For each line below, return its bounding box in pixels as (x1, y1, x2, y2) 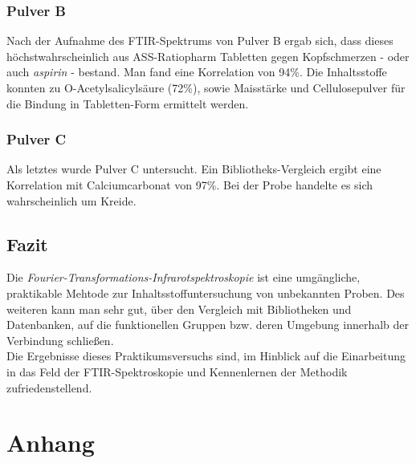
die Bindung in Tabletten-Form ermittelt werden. (6, 95, 249, 112)
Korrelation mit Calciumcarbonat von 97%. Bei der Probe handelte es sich (6, 177, 373, 193)
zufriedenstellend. (6, 379, 92, 396)
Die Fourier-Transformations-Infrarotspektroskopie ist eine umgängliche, (6, 269, 361, 286)
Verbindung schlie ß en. (6, 331, 114, 348)
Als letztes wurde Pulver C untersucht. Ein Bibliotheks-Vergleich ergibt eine (6, 160, 381, 177)
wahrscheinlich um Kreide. (6, 192, 137, 209)
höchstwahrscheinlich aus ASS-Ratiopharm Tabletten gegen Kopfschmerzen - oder (6, 47, 410, 64)
